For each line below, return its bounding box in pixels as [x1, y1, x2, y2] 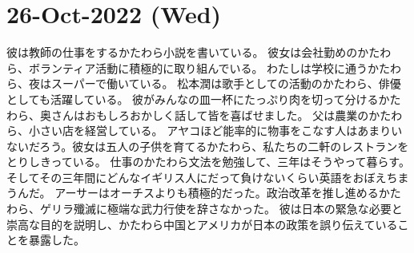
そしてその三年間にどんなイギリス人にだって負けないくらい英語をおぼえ [6, 168, 387, 185]
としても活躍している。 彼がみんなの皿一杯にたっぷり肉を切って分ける [6, 90, 379, 107]
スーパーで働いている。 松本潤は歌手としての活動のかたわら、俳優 [50, 75, 401, 92]
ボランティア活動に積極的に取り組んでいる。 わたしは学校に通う [28, 59, 368, 76]
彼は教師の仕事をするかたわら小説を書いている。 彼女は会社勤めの [6, 44, 358, 61]
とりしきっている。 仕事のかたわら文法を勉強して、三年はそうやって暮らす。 [6, 153, 410, 170]
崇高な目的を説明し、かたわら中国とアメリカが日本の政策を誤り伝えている [6, 215, 398, 232]
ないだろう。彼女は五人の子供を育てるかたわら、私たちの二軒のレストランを [6, 137, 409, 154]
